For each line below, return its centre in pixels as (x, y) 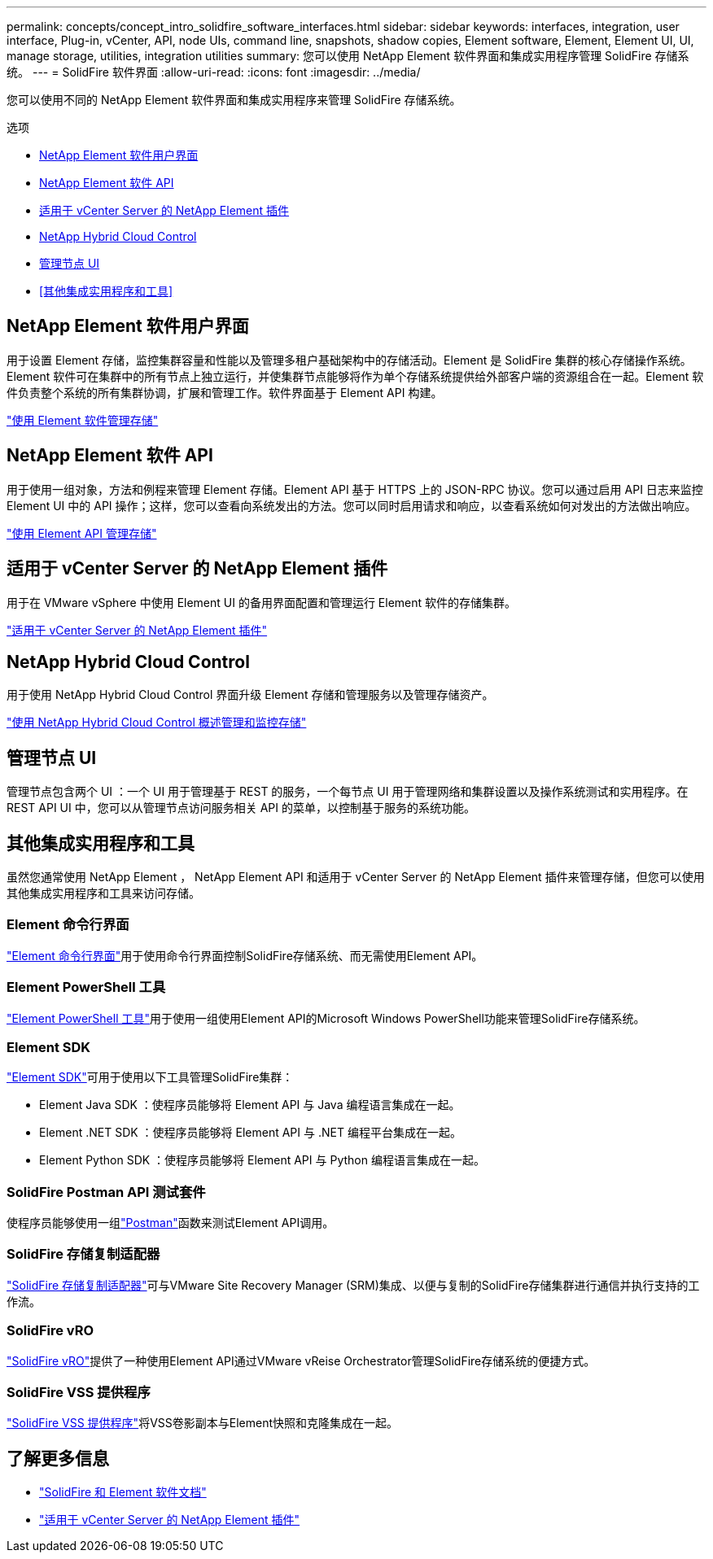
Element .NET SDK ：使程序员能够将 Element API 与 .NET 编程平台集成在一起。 (250, 1133)
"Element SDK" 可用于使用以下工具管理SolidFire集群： (150, 1077)
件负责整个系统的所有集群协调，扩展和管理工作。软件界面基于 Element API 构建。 (225, 392)
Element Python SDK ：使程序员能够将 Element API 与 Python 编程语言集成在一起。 (262, 1160)
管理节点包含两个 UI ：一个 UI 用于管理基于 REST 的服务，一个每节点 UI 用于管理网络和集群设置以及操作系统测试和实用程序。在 (348, 792)
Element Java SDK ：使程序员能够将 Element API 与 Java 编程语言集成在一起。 (250, 1105)
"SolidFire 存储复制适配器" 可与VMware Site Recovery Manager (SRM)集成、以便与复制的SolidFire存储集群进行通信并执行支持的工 (353, 1285)
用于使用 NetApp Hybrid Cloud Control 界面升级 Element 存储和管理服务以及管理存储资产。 (250, 695)
